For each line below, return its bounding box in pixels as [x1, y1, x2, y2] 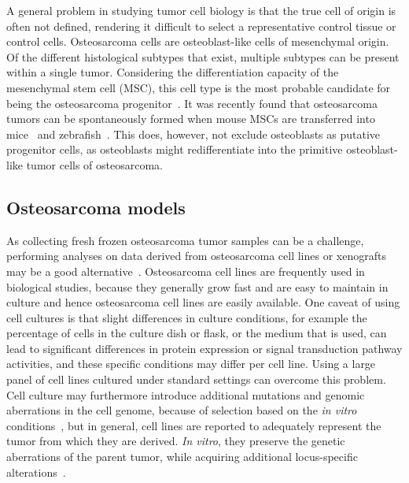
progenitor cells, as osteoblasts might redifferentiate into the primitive [6, 141, 343, 158]
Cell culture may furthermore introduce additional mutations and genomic [6, 386, 365, 403]
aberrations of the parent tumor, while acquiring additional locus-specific [6, 448, 358, 465]
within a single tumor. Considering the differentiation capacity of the [6, 64, 339, 80]
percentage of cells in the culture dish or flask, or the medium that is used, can [6, 325, 387, 341]
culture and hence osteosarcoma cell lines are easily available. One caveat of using [6, 294, 400, 310]
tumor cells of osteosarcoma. [26, 156, 163, 173]
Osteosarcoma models [6, 195, 186, 219]
